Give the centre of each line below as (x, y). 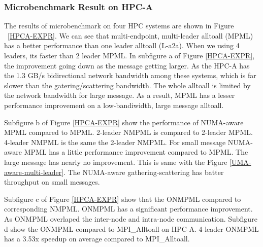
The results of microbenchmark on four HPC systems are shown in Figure (119, 26)
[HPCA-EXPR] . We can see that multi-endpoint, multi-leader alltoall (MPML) (130, 35)
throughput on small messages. (52, 182)
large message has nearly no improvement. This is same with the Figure (116, 162)
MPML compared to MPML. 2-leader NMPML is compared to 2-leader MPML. (128, 132)
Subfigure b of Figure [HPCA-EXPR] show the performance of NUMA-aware (124, 122)
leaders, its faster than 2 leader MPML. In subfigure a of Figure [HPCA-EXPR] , (129, 55)
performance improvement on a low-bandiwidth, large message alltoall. (114, 105)
